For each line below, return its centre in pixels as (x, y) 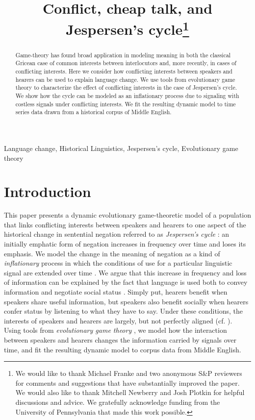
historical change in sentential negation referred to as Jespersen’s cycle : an (117, 234)
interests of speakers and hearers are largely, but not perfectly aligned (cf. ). (118, 320)
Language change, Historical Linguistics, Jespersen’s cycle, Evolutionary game (121, 148)
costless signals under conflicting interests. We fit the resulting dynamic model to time (126, 104)
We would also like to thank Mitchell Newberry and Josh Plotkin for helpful (130, 392)
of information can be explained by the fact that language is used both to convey (126, 282)
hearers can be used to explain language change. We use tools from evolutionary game (125, 79)
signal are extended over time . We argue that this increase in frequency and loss (125, 272)
